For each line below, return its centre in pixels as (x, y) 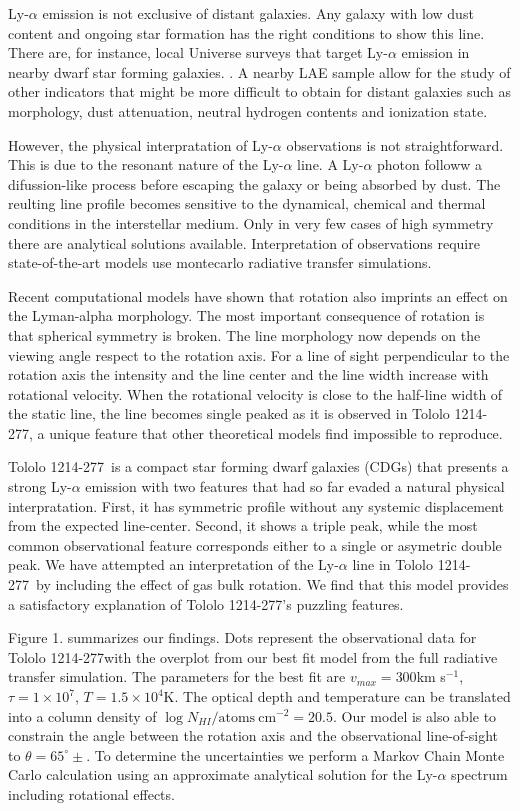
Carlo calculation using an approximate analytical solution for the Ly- (223, 774)
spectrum (479, 774)
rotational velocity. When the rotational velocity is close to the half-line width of (255, 393)
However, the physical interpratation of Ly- (140, 144)
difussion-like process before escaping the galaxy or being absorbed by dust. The (254, 183)
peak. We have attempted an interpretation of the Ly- (173, 564)
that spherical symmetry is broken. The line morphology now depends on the (244, 334)
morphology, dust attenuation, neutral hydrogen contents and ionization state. (248, 110)
